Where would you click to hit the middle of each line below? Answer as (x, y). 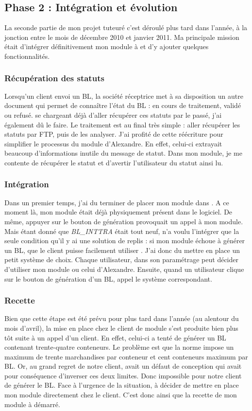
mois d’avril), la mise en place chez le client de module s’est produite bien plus (121, 328)
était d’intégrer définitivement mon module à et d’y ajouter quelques (107, 46)
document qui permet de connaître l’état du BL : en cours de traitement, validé (123, 105)
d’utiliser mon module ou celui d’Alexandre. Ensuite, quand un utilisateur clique (124, 269)
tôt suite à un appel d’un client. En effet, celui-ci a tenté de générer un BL (115, 337)
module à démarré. (32, 404)
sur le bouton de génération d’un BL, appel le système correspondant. (108, 278)
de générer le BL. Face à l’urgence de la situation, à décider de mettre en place (122, 385)
